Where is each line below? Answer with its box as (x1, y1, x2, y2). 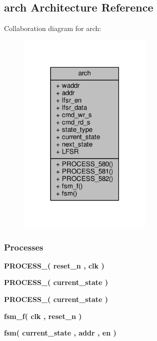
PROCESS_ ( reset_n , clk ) (4, 260, 104, 270)
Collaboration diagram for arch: (4, 23, 101, 33)
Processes (4, 240, 43, 253)
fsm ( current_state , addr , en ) (4, 327, 116, 338)
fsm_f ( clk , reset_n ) (4, 310, 82, 321)
